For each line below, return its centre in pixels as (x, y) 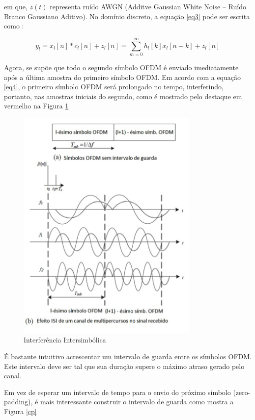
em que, (16, 6)
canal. (13, 376)
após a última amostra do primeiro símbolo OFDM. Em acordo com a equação (123, 77)
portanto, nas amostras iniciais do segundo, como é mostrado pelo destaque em (123, 96)
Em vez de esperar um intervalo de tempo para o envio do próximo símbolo (117, 392)
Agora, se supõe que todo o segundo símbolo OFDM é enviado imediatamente (121, 67)
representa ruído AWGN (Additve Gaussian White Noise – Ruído (148, 6)
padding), (18, 402)
